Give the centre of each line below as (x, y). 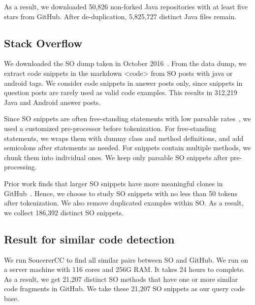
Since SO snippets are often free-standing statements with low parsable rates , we (127, 119)
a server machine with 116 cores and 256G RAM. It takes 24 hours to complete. (125, 269)
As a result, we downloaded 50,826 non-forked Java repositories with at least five (126, 6)
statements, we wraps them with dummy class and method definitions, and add (124, 138)
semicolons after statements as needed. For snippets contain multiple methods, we (127, 148)
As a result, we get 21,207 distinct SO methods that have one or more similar (121, 279)
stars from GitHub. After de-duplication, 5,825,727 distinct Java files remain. (120, 16)
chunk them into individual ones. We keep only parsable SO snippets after (116, 157)
